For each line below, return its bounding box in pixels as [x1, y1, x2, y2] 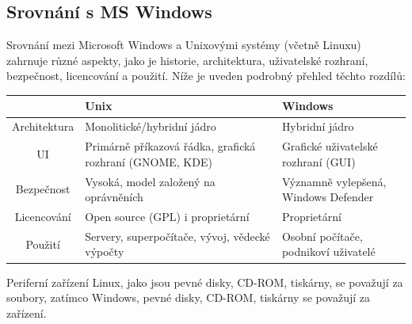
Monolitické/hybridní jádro [85, 118, 216, 135]
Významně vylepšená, [281, 173, 387, 189]
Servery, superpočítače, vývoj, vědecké [85, 227, 270, 244]
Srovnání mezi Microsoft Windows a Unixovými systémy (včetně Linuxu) [6, 36, 361, 53]
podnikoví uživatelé [281, 243, 376, 260]
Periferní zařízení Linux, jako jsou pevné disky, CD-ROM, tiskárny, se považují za [6, 273, 403, 290]
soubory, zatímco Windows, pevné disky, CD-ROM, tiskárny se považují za [6, 289, 370, 306]
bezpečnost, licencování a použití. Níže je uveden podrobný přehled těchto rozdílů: [6, 67, 406, 84]
